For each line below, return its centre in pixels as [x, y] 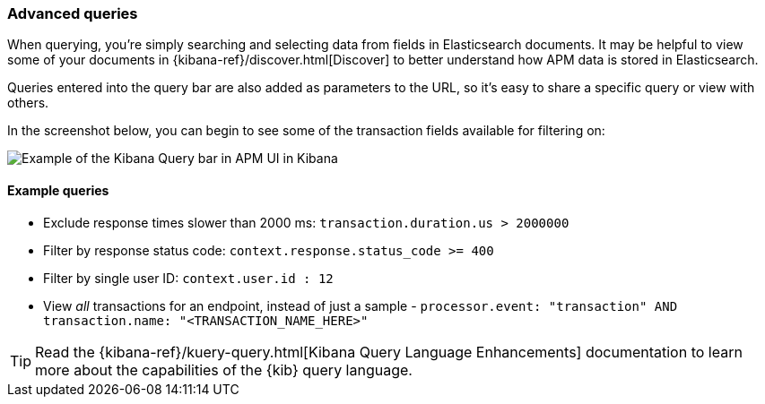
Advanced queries [73, 13]
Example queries [58, 190]
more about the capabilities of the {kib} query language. [224, 370]
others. [28, 103]
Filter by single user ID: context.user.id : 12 [188, 278]
